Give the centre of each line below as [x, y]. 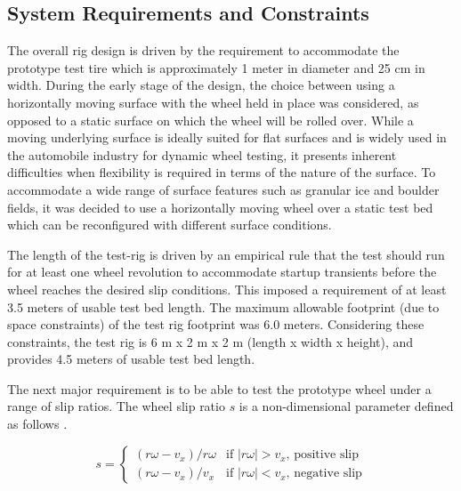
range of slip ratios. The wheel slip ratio [116, 406]
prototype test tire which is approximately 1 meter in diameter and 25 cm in [216, 67]
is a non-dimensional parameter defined [346, 406]
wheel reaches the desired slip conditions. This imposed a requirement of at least [227, 289]
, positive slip [323, 455]
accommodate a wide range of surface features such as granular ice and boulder [223, 189]
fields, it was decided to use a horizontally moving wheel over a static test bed [220, 207]
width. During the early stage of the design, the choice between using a [201, 85]
